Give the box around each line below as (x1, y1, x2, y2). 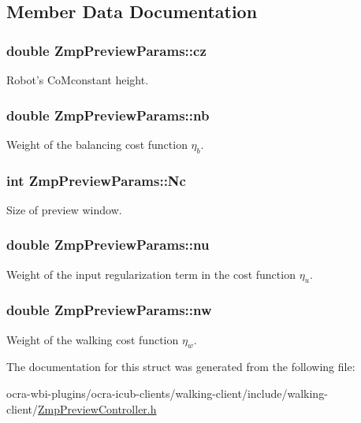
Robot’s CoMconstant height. (6, 72, 149, 87)
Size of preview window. (6, 201, 122, 217)
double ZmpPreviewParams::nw (6, 300, 212, 320)
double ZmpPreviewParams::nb (6, 105, 210, 124)
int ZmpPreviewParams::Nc (6, 170, 186, 190)
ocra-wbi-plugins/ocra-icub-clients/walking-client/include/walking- (6, 385, 328, 402)
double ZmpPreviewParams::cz (6, 40, 207, 60)
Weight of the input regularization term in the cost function (6, 265, 296, 282)
